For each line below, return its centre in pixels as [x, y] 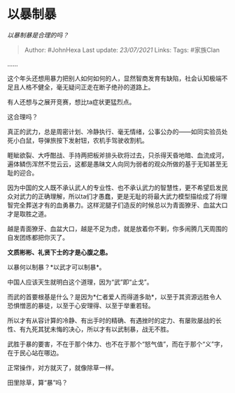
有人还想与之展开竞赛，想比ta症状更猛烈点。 [71, 101]
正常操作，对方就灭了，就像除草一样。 [62, 367]
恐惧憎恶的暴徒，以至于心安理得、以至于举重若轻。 [81, 306]
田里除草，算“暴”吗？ [38, 383]
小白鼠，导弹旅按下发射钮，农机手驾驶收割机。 [80, 140]
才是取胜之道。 [29, 213]
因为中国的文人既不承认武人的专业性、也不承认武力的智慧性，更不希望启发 [114, 187]
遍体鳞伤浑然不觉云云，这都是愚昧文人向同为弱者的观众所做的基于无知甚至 [114, 164]
